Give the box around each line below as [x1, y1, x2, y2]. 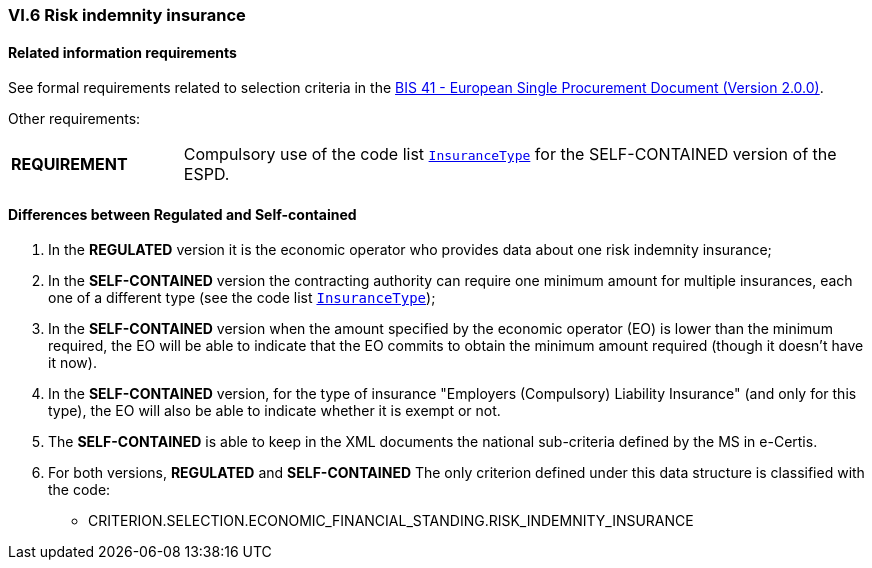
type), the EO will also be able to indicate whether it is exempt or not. [48, 402, 501, 420]
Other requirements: [8, 110, 141, 128]
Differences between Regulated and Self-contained [8, 205, 357, 223]
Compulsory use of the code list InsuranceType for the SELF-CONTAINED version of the [183, 144, 837, 165]
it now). [48, 354, 97, 372]
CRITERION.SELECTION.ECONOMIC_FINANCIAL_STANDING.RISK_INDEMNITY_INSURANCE [88, 512, 694, 530]
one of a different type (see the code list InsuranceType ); [48, 289, 436, 307]
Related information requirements [8, 43, 237, 61]
